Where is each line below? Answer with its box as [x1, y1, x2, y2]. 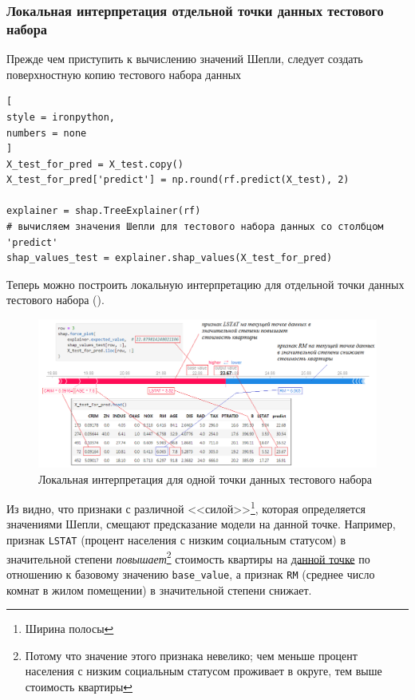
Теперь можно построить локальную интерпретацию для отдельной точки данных [6, 275, 405, 292]
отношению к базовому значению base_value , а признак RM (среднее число [6, 565, 375, 582]
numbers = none [6, 127, 87, 139]
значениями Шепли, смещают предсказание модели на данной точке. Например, [6, 516, 396, 532]
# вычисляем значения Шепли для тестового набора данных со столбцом [6, 221, 384, 233]
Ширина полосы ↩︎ [25, 620, 114, 637]
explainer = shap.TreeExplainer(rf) [6, 205, 201, 217]
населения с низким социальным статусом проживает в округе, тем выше [25, 662, 382, 679]
